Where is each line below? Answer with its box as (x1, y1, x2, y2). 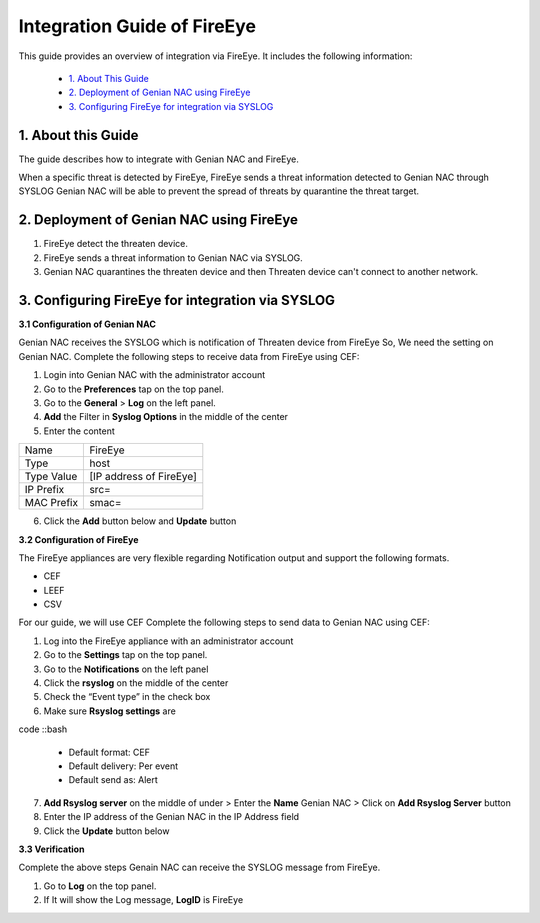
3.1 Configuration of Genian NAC (18, 318, 157, 330)
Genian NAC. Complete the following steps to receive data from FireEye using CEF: (18, 350, 360, 362)
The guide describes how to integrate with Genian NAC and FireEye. (18, 153, 300, 165)
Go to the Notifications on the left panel (43, 663, 209, 675)
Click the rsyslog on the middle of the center (43, 677, 229, 689)
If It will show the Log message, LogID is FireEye (43, 894, 244, 906)
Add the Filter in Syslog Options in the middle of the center (43, 411, 289, 423)
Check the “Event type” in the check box (43, 691, 211, 703)
